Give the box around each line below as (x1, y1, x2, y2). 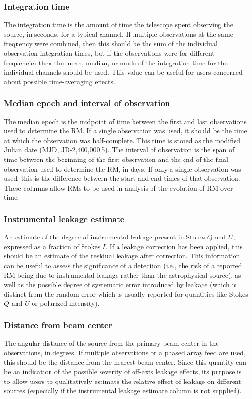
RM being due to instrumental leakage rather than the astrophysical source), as (4, 270, 241, 280)
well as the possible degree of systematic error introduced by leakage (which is (4, 279, 236, 289)
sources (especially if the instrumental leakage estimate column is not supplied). (4, 385, 242, 396)
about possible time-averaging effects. (4, 76, 115, 86)
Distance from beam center (4, 319, 113, 331)
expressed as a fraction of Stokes (4, 241, 101, 251)
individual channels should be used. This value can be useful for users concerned (4, 67, 243, 77)
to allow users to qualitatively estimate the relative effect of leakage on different (4, 376, 241, 386)
